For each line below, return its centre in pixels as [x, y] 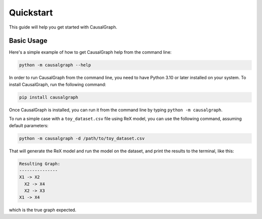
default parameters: [29, 125]
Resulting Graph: [40, 164]
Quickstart [31, 13]
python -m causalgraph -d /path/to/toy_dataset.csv [82, 138]
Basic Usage [28, 41]
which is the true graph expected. [43, 210]
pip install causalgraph [49, 97]
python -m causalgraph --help [55, 65]
